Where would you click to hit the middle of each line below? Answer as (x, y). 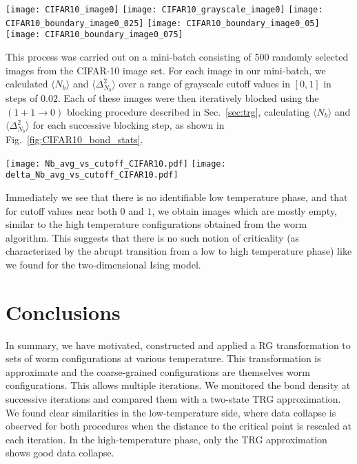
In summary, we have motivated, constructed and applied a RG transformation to (178, 345)
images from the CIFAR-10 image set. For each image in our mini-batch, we (166, 70)
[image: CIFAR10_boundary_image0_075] (94, 35)
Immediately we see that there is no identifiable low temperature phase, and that (177, 197)
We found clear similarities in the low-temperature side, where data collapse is (171, 412)
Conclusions (63, 312)
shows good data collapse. (60, 453)
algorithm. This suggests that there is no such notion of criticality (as (153, 237)
